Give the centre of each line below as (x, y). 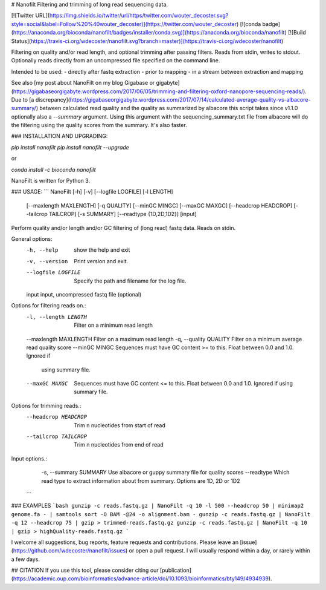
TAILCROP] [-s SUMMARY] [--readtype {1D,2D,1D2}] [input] (123, 214)
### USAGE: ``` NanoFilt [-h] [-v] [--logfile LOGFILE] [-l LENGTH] (92, 192)
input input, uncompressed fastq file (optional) (84, 294)
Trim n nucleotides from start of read (120, 425)
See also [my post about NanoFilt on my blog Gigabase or (83, 83)
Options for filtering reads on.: (49, 306)
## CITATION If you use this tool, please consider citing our (85, 570)
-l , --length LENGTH (57, 317)
